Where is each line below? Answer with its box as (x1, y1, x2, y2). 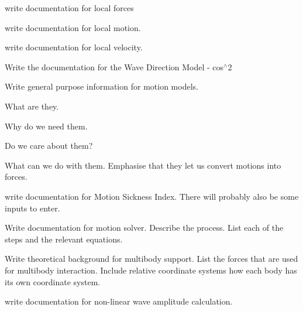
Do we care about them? (5, 139, 93, 152)
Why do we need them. (5, 119, 88, 132)
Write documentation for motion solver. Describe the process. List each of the (5, 221, 284, 234)
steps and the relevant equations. (5, 233, 123, 245)
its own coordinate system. (5, 275, 101, 288)
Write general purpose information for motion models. (5, 80, 198, 93)
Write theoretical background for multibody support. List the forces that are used (5, 252, 298, 265)
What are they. (5, 100, 59, 112)
